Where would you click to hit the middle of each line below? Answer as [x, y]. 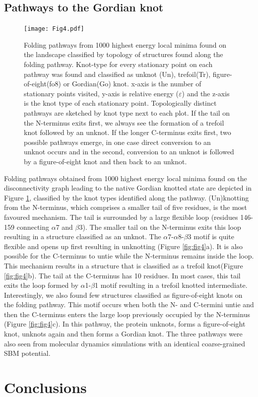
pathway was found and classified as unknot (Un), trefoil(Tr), [117, 74]
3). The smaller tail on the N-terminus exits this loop [160, 227]
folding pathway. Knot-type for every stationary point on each [118, 64]
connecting [33, 227]
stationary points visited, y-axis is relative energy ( [101, 93]
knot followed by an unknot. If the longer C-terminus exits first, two [128, 132]
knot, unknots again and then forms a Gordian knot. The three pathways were [123, 334]
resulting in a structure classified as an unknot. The [83, 236]
